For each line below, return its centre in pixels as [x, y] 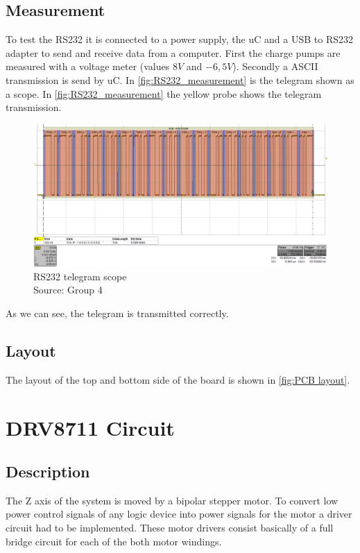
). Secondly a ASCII [275, 66]
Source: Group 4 [68, 290]
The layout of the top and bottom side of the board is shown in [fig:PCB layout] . [178, 379]
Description [48, 471]
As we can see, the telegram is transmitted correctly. [117, 313]
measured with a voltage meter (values [88, 66]
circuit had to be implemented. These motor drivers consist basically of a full [170, 528]
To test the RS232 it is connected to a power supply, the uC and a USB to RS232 [179, 39]
